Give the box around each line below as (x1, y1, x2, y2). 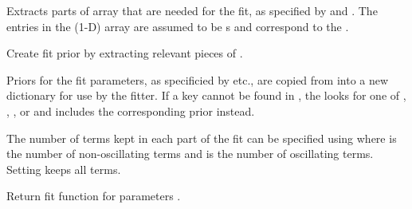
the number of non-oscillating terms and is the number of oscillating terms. (6, 145, 374, 162)
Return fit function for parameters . (6, 187, 181, 204)
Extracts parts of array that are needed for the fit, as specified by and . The (6, 2, 378, 18)
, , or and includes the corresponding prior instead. (6, 102, 255, 119)
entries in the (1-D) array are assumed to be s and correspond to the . (6, 18, 349, 34)
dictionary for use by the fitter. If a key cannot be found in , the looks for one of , (6, 87, 406, 104)
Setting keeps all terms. (6, 160, 121, 177)
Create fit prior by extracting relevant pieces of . (6, 45, 243, 61)
